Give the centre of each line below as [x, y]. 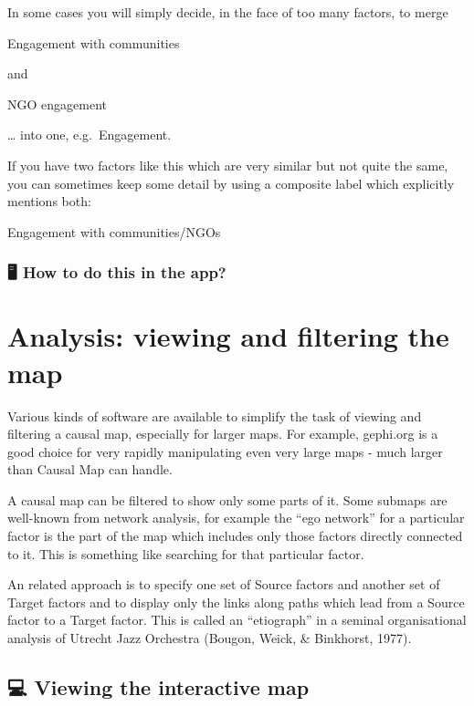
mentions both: [49, 201]
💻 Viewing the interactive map [158, 687]
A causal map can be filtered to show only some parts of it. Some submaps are [227, 499]
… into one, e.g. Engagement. [90, 135]
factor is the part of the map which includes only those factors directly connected [235, 536]
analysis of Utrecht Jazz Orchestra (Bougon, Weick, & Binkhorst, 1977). [210, 638]
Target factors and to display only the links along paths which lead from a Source [236, 602]
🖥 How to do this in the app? [117, 272]
